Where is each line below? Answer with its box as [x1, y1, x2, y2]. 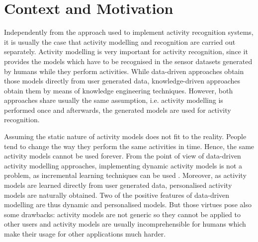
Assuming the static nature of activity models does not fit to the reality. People [4, 131, 247, 142]
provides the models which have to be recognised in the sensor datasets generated [4, 56, 253, 66]
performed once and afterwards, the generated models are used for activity [4, 104, 231, 115]
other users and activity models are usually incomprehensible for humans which [4, 219, 246, 229]
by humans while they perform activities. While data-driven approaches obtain [4, 66, 244, 76]
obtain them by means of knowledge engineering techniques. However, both [4, 85, 233, 95]
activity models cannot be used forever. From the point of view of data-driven [4, 151, 241, 161]
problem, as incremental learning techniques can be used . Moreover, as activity [4, 170, 247, 180]
